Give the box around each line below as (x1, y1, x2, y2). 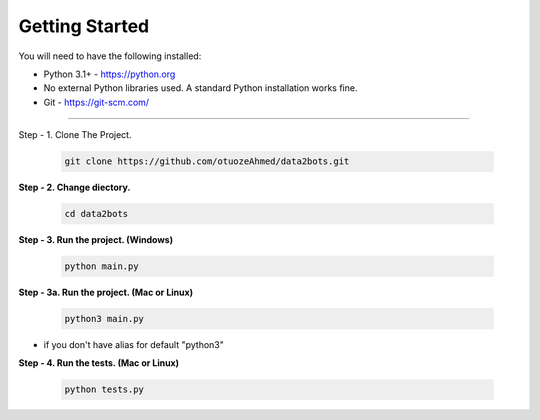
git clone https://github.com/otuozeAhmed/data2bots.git (64, 156, 350, 167)
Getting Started (18, 15, 150, 37)
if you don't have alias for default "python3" (43, 338, 225, 350)
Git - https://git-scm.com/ (43, 96, 150, 108)
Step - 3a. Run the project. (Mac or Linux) (18, 286, 194, 299)
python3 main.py (64, 313, 145, 324)
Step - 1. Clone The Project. (18, 129, 132, 141)
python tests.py (64, 384, 145, 395)
